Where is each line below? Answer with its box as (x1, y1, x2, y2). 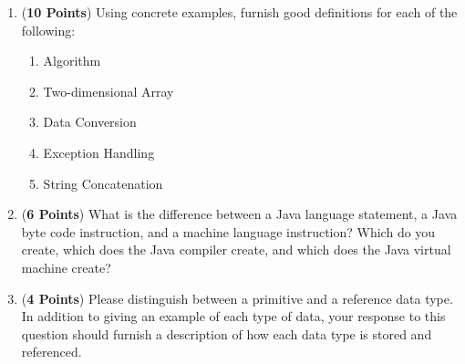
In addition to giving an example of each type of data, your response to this (21, 307, 446, 326)
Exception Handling (43, 142, 155, 161)
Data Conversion (43, 112, 137, 131)
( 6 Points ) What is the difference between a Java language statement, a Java (21, 204, 458, 224)
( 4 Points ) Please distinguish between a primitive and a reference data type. (21, 288, 453, 307)
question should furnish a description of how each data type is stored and (21, 324, 432, 343)
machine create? (21, 257, 111, 276)
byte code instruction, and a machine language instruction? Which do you (21, 222, 436, 241)
